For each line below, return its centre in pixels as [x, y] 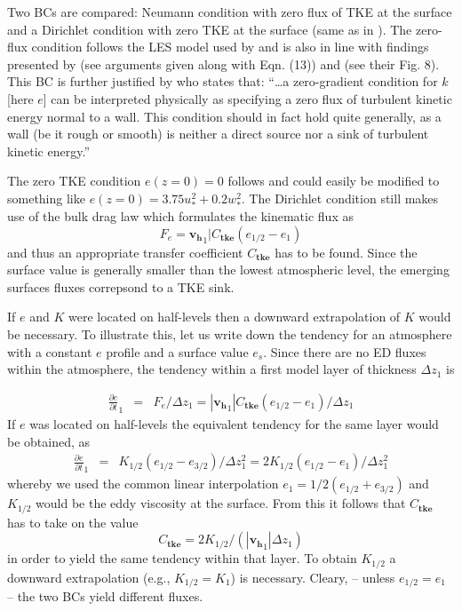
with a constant [50, 351]
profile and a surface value [177, 351]
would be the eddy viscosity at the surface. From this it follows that [221, 503]
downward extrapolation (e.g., [89, 577]
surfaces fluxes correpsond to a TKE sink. [121, 286]
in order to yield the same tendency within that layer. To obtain [182, 558]
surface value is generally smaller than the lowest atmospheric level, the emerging [228, 270]
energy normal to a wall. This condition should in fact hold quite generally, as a [224, 116]
